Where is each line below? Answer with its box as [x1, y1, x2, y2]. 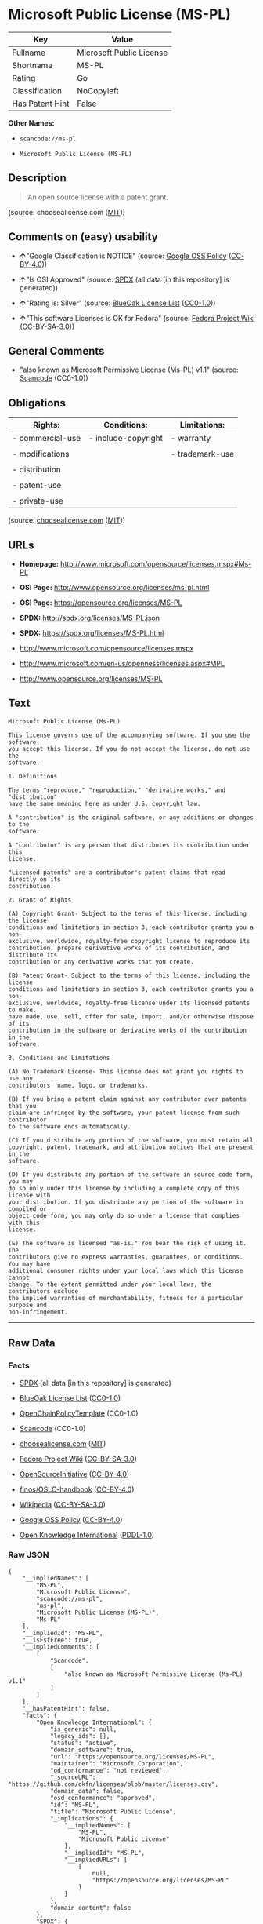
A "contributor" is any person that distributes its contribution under [8, 841, 250, 849]
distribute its [8, 951, 58, 959]
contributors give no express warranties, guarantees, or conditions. [8, 1253, 243, 1261]
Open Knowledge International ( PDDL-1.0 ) [19, 1530, 155, 1540]
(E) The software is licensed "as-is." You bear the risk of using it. [8, 1239, 247, 1247]
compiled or [8, 1204, 47, 1213]
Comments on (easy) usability [8, 230, 158, 244]
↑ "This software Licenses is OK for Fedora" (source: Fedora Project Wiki [19, 313, 255, 322]
